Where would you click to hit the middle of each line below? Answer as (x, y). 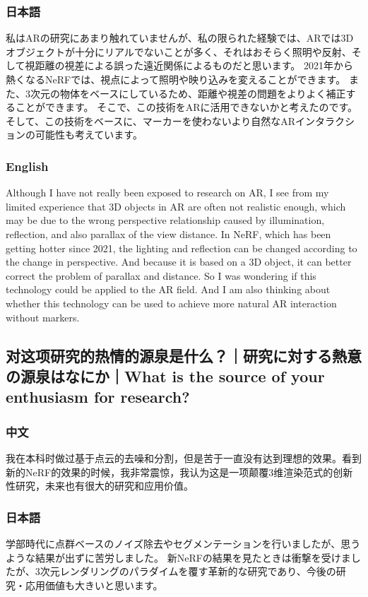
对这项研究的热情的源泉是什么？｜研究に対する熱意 (184, 355)
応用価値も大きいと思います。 (94, 585)
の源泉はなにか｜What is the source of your (165, 376)
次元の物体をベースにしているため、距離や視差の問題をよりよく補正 (188, 93)
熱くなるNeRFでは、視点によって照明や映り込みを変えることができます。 (176, 79)
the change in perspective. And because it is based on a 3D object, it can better (179, 262)
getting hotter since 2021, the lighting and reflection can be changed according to (182, 248)
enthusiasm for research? (98, 397)
